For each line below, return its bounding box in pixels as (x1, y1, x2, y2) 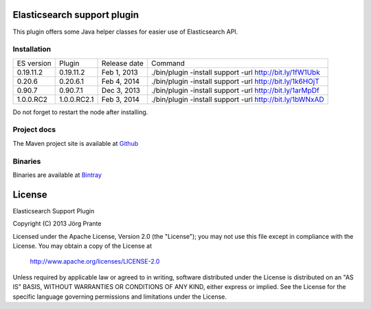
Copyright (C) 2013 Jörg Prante (12, 220, 102, 228)
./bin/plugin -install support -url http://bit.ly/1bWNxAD (151, 94, 324, 104)
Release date (101, 58, 144, 68)
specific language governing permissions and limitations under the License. (12, 292, 227, 301)
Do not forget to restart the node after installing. (12, 107, 148, 116)
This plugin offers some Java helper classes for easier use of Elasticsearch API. (12, 28, 238, 36)
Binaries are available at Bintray (12, 171, 102, 179)
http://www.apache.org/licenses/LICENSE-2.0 (30, 257, 160, 266)
